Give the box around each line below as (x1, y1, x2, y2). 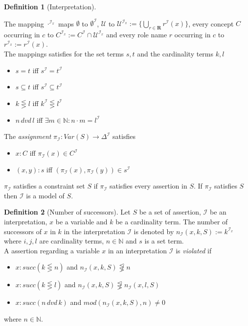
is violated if (176, 245, 212, 255)
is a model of (26, 190, 65, 200)
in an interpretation (108, 245, 167, 255)
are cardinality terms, (39, 236, 104, 246)
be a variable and (55, 217, 108, 227)
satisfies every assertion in (110, 181, 187, 191)
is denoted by (134, 226, 174, 236)
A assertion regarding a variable (4, 245, 100, 255)
